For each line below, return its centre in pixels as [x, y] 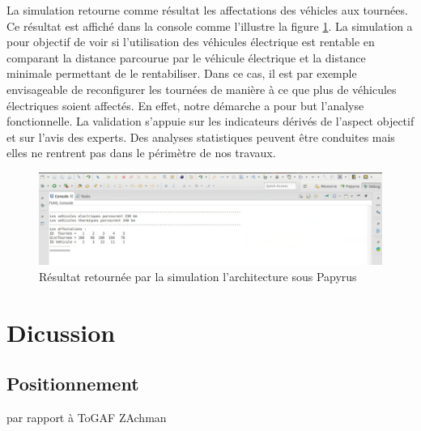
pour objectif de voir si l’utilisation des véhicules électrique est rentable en [191, 42]
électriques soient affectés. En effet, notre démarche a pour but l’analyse [185, 105]
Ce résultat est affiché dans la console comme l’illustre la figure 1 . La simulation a [210, 26]
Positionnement [73, 384]
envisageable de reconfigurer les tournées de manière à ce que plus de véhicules [202, 89]
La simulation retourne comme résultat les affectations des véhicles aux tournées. [207, 10]
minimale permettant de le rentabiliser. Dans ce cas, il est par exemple [182, 73]
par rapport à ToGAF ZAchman [87, 417]
